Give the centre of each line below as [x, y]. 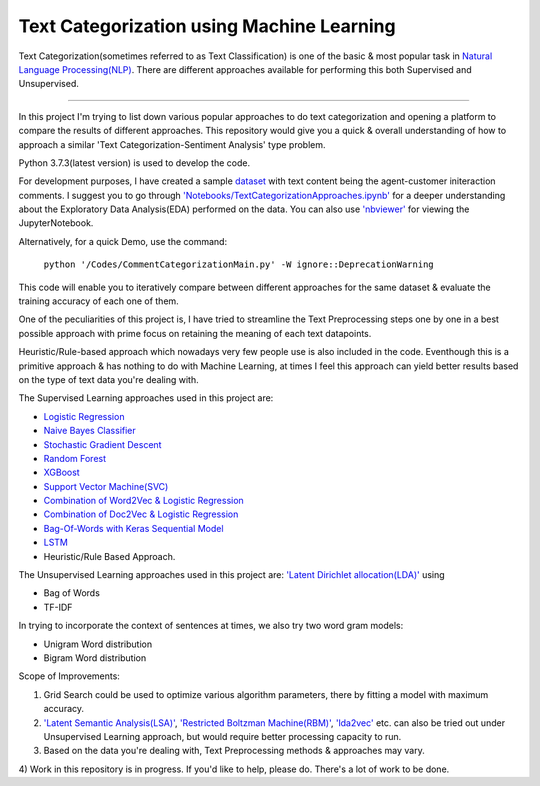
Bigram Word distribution [95, 658]
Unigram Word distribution [98, 644]
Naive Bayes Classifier [90, 431]
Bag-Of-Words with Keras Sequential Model [133, 528]
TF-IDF [58, 607]
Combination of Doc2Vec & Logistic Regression [141, 514]
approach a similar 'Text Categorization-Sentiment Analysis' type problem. [172, 144]
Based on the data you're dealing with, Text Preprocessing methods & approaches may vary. [234, 751]
